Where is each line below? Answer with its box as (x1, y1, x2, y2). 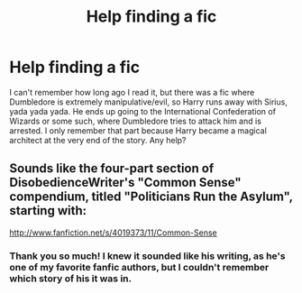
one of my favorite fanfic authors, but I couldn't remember (9, 261, 270, 273)
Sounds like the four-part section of (9, 160, 215, 177)
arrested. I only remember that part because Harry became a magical (9, 124, 268, 136)
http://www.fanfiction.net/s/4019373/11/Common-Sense (9, 227, 218, 238)
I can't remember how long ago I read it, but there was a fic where (9, 87, 255, 97)
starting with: (9, 203, 87, 218)
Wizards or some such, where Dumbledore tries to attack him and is (9, 115, 261, 126)
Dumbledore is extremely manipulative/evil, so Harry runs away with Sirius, (9, 96, 288, 107)
